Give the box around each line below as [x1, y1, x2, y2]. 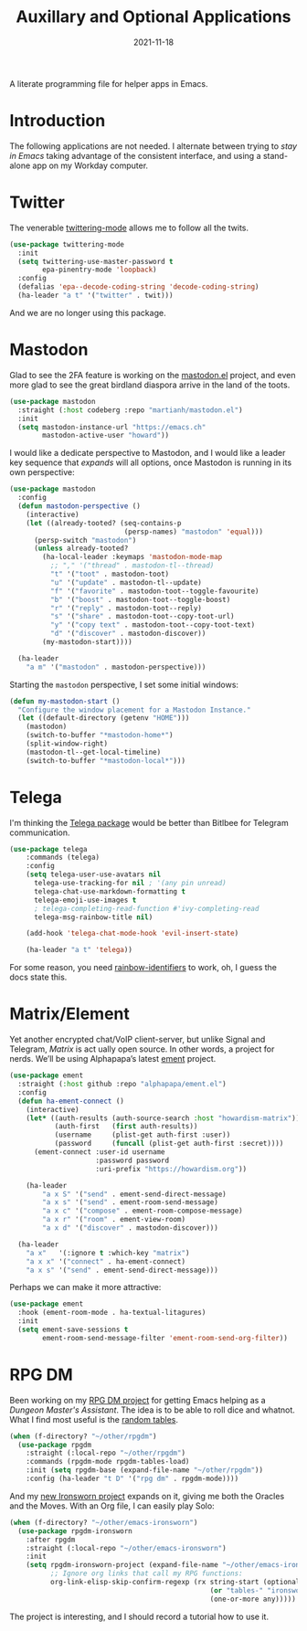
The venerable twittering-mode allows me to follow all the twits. [9, 222, 249, 233]
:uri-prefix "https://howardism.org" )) [95, 1164, 248, 1173]
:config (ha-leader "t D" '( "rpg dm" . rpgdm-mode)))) [26, 1474, 239, 1484]
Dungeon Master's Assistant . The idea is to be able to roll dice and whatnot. [9, 1404, 295, 1415]
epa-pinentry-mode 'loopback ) [42, 265, 157, 275]
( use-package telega [9, 844, 89, 853]
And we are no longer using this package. [9, 307, 166, 318]
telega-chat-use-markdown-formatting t [33, 886, 185, 896]
